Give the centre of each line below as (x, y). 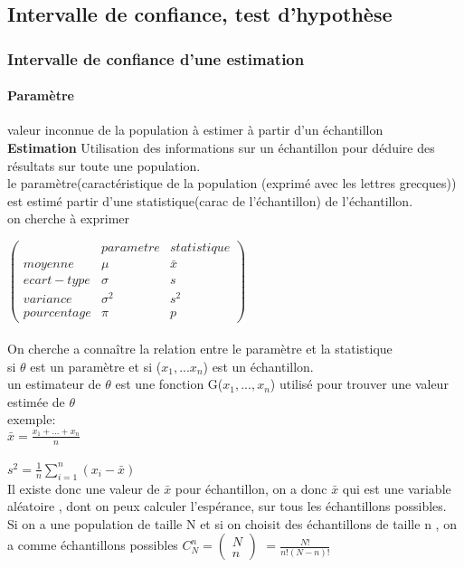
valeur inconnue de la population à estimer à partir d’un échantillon (195, 130)
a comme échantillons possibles (93, 545)
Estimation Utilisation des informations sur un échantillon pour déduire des (221, 148)
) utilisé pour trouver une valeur (359, 384)
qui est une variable (397, 488)
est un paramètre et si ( (96, 366)
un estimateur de (54, 384)
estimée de (36, 401)
